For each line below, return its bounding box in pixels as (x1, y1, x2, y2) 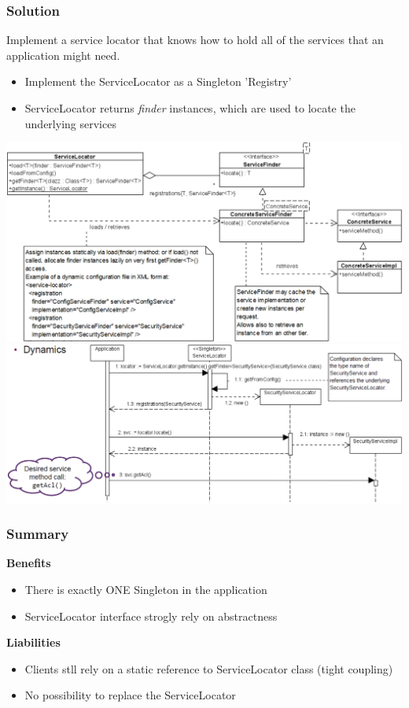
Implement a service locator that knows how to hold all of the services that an (6, 31, 384, 48)
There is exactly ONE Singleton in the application (24, 581, 267, 597)
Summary (6, 524, 69, 544)
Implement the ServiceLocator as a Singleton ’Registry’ (24, 73, 292, 90)
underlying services (24, 115, 116, 131)
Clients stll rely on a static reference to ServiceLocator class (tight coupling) (24, 660, 393, 677)
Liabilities (6, 634, 61, 651)
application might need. (6, 46, 120, 63)
